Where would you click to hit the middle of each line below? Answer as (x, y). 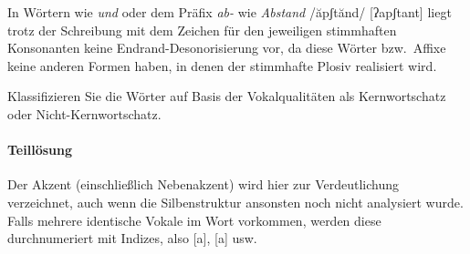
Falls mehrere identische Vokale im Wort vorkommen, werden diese (194, 220)
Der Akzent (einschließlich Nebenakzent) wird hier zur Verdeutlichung (204, 184)
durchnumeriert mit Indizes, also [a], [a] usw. (132, 238)
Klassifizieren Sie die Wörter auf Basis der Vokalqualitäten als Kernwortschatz (227, 96)
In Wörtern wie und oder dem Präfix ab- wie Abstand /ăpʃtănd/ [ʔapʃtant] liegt (230, 12)
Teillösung (40, 150)
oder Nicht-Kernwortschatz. (84, 113)
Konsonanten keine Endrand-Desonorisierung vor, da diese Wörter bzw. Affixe (227, 48)
